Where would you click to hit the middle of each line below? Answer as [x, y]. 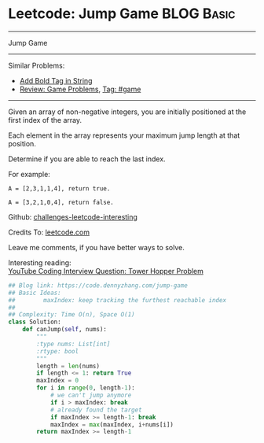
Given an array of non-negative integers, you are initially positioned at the [127, 112]
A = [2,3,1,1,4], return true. [59, 188]
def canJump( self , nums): [65, 330]
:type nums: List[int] [73, 344]
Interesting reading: [40, 262]
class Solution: [35, 322]
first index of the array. [45, 120]
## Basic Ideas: [35, 293]
